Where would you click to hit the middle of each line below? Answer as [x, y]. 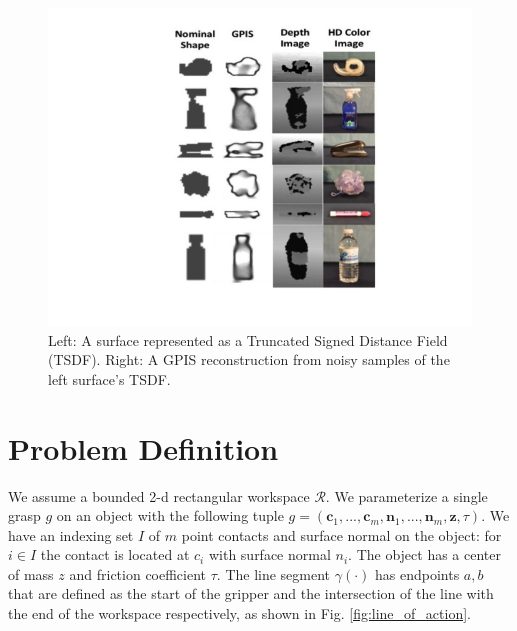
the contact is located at [115, 554]
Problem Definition [143, 447]
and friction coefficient [138, 573]
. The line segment [273, 573]
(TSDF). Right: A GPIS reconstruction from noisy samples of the [249, 359]
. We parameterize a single [406, 495]
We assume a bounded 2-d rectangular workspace [159, 495]
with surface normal [269, 554]
